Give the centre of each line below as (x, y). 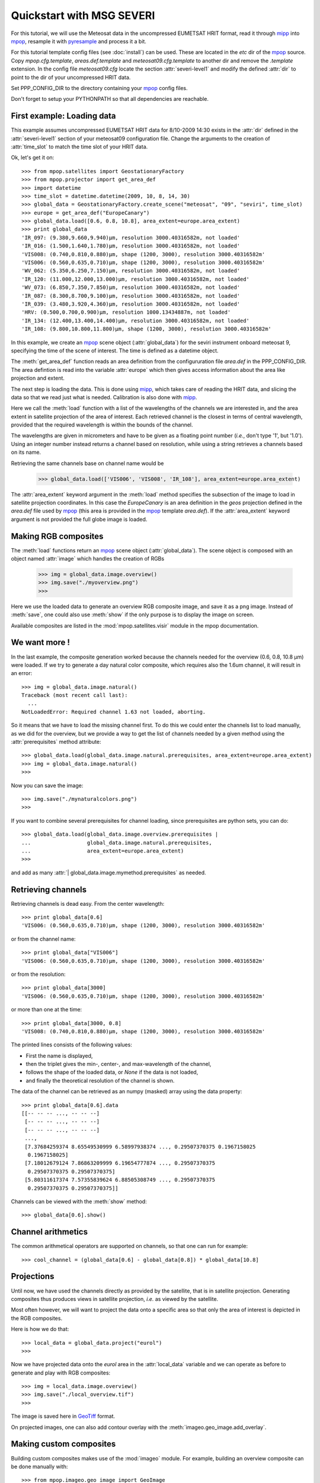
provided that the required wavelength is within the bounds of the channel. (102, 425)
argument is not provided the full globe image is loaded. (79, 519)
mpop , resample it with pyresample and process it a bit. (79, 41)
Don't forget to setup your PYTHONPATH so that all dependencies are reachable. (110, 99)
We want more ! (41, 643)
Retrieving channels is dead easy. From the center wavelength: (88, 903)
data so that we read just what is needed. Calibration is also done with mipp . (104, 397)
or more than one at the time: (47, 1010)
